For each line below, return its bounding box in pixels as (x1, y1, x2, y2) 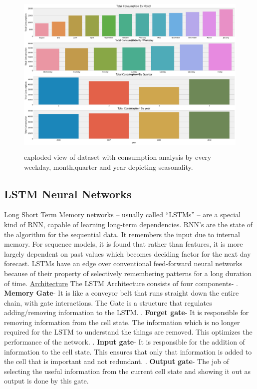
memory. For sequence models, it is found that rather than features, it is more (4, 239, 243, 249)
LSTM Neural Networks (4, 186, 132, 201)
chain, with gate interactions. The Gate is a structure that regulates (4, 297, 212, 308)
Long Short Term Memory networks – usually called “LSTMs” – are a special (4, 209, 241, 220)
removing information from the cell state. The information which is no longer (4, 317, 240, 327)
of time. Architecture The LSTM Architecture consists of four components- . (4, 278, 238, 288)
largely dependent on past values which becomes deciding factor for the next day (4, 248, 251, 259)
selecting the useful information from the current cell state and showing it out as (4, 366, 251, 376)
